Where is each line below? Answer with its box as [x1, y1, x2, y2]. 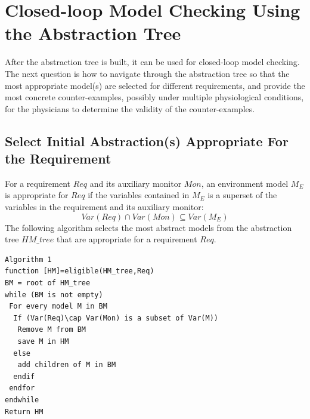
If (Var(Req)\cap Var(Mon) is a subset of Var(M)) [13, 313, 218, 322]
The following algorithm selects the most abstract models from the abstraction [5, 221, 292, 233]
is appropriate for [5, 189, 69, 201]
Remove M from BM [17, 325, 86, 334]
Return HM [5, 407, 44, 416]
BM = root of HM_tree [5, 279, 91, 288]
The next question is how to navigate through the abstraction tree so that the [5, 67, 290, 79]
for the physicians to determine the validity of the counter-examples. [5, 102, 255, 115]
